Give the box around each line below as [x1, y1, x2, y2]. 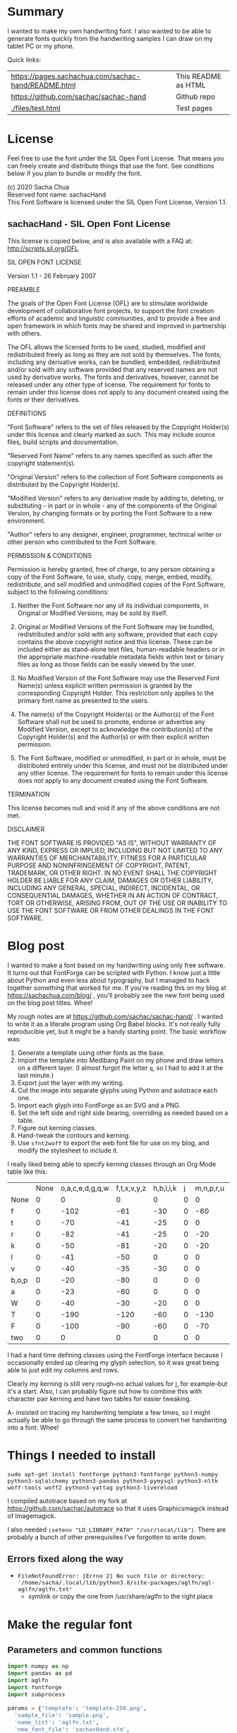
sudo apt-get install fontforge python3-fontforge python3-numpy [7, 1470, 219, 1478]
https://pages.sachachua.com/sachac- [11, 71, 141, 81]
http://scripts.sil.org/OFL [7, 244, 79, 252]
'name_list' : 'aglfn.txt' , [13, 1719, 100, 1726]
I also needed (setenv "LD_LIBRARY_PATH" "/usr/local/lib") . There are [7, 1525, 226, 1534]
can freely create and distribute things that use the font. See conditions [7, 161, 214, 170]
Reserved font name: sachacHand [7, 190, 107, 199]
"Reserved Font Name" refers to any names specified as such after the [7, 451, 213, 460]
